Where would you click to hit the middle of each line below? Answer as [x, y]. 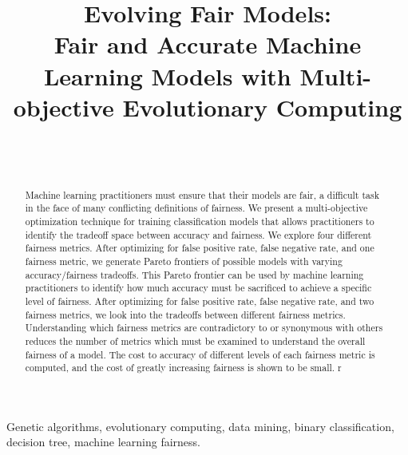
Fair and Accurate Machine [208, 44]
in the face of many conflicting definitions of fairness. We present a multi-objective [196, 208]
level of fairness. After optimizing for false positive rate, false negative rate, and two [200, 301]
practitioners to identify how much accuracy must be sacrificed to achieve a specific [198, 288]
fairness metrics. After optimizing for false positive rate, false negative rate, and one [200, 248]
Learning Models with [167, 75]
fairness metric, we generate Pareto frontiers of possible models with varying [184, 261]
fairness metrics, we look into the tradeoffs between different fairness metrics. [185, 314]
